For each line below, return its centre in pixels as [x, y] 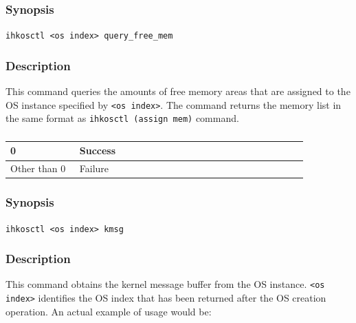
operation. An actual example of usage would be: [109, 311]
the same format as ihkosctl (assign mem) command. [122, 118]
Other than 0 [38, 168]
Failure [94, 168]
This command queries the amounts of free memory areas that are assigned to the [178, 91]
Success [98, 150]
